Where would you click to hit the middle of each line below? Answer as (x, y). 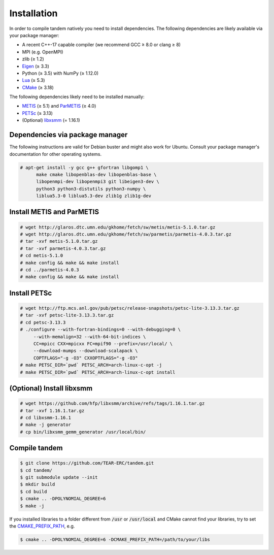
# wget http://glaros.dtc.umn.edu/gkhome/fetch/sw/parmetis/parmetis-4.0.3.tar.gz (126, 234)
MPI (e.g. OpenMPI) (43, 52)
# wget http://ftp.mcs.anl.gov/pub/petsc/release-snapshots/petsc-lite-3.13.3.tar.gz (130, 308)
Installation (33, 13)
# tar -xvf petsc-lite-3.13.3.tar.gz (67, 315)
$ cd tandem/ (36, 470)
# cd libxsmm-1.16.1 (45, 417)
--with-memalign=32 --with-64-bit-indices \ (90, 337)
